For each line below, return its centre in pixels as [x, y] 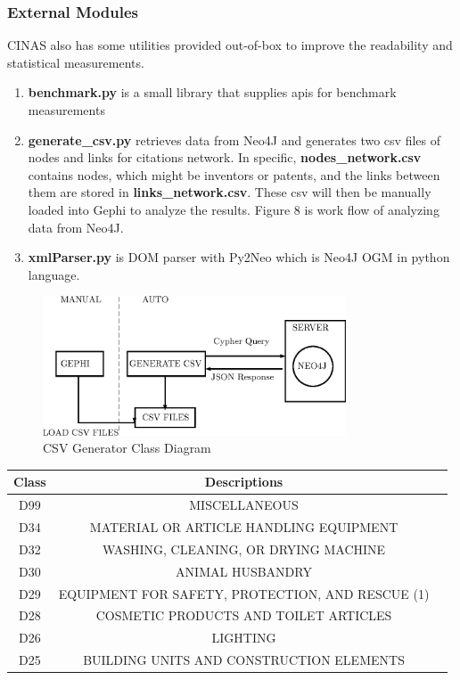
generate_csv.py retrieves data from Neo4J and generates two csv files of [234, 139]
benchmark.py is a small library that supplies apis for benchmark [212, 92]
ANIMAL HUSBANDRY [244, 571]
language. [54, 274]
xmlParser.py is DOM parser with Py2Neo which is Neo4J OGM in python [239, 257]
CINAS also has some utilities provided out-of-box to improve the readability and [230, 45]
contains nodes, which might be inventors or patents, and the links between [234, 174]
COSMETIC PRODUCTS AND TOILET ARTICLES [244, 615]
